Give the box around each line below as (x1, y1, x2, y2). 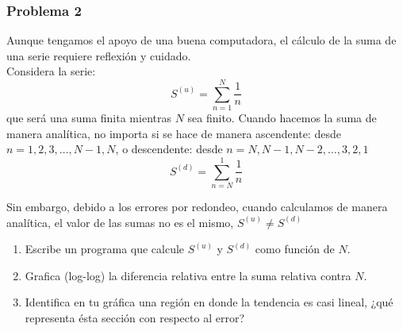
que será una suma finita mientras (6, 110, 171, 126)
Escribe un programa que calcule (25, 241, 185, 257)
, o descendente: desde (115, 140, 223, 157)
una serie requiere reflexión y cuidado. (6, 47, 191, 64)
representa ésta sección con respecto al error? (25, 310, 245, 325)
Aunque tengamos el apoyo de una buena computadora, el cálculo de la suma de (6, 32, 397, 48)
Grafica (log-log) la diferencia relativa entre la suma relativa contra (25, 267, 351, 283)
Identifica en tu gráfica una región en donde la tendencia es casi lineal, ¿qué (25, 294, 393, 310)
